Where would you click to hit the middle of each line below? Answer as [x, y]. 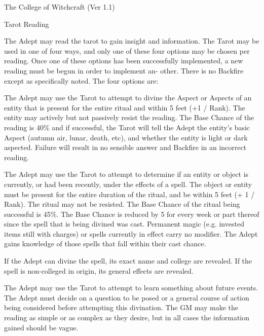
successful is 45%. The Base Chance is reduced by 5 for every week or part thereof [132, 214]
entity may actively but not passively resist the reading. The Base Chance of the [129, 117]
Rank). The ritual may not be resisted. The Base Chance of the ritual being [122, 204]
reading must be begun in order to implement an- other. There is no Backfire [124, 70]
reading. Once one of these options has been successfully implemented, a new [124, 61]
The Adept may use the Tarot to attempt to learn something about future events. [131, 288]
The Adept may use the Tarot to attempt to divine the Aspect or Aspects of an [128, 98]
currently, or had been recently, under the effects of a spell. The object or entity [128, 184]
